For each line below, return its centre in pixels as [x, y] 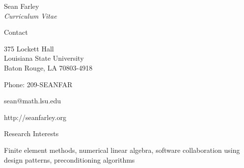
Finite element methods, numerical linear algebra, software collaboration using [122, 150]
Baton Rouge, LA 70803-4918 [48, 67]
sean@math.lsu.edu [33, 101]
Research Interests [31, 133]
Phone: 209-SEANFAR [38, 84]
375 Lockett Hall [29, 48]
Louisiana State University [44, 58]
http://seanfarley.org [35, 117]
